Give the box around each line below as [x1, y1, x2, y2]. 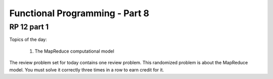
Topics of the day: [9, 36, 48, 43]
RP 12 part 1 [9, 22, 49, 31]
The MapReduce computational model [34, 48, 115, 54]
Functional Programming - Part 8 [9, 8, 150, 19]
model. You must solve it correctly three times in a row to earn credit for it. [9, 66, 164, 73]
